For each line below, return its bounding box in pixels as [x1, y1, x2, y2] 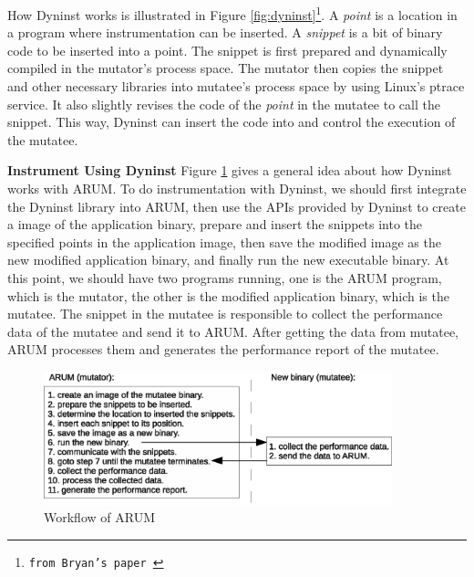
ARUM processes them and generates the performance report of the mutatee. [7, 340, 439, 359]
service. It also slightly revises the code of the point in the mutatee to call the [7, 94, 440, 113]
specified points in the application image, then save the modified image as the [7, 232, 441, 251]
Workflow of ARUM [44, 508, 155, 527]
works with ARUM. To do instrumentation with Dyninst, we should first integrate [7, 179, 467, 197]
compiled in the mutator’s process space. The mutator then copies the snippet [7, 58, 444, 78]
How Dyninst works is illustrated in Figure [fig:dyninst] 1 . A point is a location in [7, 3, 458, 24]
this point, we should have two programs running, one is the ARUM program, [7, 268, 442, 287]
